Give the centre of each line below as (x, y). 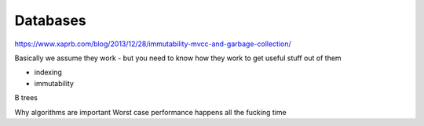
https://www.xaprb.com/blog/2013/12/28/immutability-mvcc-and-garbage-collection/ (153, 44)
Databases (50, 20)
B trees (26, 98)
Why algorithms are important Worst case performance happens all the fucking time (150, 112)
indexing (48, 72)
